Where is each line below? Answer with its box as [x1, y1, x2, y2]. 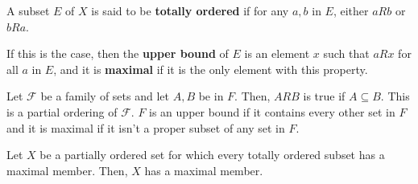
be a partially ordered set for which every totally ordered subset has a [39, 146, 385, 163]
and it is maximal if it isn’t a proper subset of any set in [6, 119, 285, 136]
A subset [6, 2, 50, 18]
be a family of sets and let [40, 88, 169, 104]
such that [323, 45, 370, 62]
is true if [303, 88, 346, 104]
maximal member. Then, [6, 162, 128, 178]
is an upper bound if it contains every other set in [149, 103, 395, 120]
